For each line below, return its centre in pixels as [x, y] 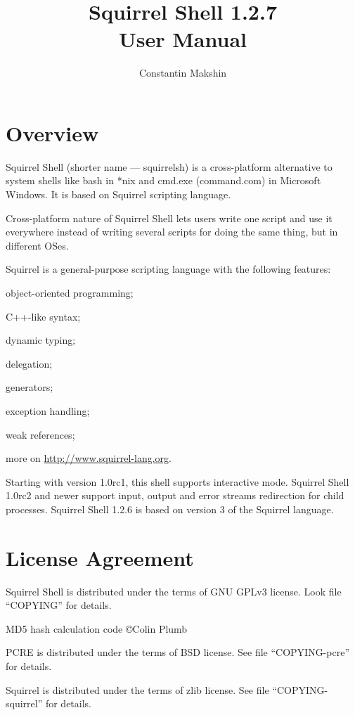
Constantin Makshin [183, 73]
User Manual [183, 39]
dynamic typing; [41, 340]
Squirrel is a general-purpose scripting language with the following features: [168, 269]
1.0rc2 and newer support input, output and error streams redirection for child [175, 495]
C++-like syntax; [43, 316]
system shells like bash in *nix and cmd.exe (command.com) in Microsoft [163, 180]
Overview [52, 133]
